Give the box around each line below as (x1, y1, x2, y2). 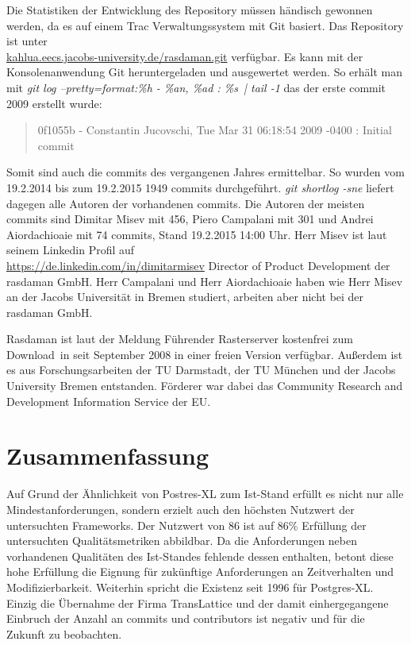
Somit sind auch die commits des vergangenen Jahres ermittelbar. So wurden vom (6, 164, 405, 180)
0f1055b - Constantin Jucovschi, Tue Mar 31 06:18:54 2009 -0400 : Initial (37, 122, 392, 138)
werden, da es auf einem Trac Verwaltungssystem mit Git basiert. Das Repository (6, 17, 404, 33)
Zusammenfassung (6, 439, 209, 472)
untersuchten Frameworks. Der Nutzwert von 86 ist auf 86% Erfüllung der (6, 516, 367, 533)
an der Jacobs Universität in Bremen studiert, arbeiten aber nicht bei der (6, 288, 364, 305)
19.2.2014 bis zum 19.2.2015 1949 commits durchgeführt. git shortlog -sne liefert (6, 179, 394, 195)
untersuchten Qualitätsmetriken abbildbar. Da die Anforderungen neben (6, 532, 358, 549)
